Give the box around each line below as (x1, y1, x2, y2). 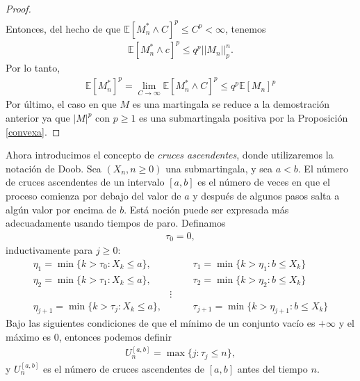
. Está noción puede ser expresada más (124, 202, 289, 216)
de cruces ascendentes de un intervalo (6, 175, 165, 189)
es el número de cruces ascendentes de (42, 361, 205, 375)
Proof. (6, 1, 31, 15)
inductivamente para (6, 243, 93, 257)
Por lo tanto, (6, 60, 60, 75)
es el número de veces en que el (197, 175, 330, 189)
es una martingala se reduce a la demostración (132, 97, 330, 111)
